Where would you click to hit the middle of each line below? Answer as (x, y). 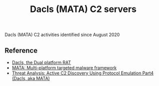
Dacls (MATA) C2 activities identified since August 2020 (62, 35)
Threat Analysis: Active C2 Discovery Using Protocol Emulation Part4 (83, 73)
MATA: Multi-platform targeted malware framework (64, 68)
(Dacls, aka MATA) (31, 78)
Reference (21, 50)
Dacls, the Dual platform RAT (41, 62)
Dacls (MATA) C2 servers (83, 9)
